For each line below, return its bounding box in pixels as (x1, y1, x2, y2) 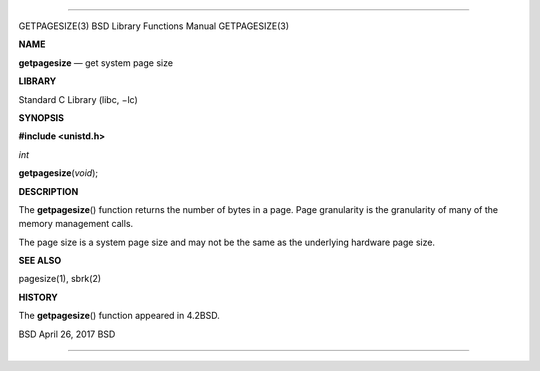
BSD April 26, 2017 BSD (18, 328, 116, 340)
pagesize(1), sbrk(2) (18, 273, 102, 285)
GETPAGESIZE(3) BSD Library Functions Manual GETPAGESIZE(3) (18, 20, 290, 32)
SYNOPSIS (18, 111, 65, 124)
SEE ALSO (18, 255, 62, 267)
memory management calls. (18, 218, 134, 230)
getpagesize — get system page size (18, 56, 174, 69)
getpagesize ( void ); (18, 167, 99, 179)
